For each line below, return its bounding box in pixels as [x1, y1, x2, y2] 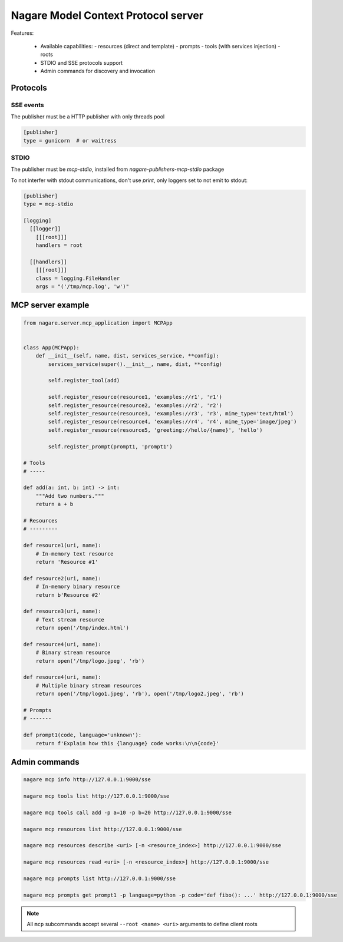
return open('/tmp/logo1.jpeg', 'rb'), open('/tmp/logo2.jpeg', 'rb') [35, 690, 245, 698]
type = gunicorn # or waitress [23, 137, 117, 144]
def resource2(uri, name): [23, 575, 101, 581]
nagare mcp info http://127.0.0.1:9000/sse [23, 776, 151, 783]
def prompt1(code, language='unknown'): [23, 732, 141, 739]
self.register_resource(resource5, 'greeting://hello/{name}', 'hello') [48, 427, 263, 433]
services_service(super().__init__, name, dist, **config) [48, 361, 223, 368]
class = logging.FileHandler [35, 275, 120, 282]
